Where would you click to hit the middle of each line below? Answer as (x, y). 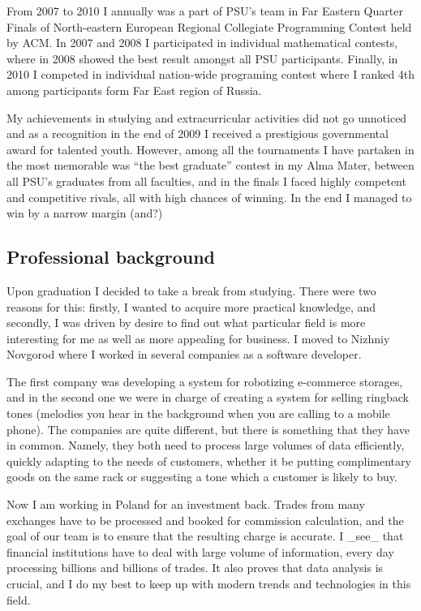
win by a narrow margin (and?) (85, 213)
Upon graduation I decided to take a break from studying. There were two (191, 290)
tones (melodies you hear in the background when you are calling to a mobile (198, 413)
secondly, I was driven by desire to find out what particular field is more (186, 323)
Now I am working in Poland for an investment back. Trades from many (186, 504)
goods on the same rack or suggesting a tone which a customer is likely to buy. (202, 477)
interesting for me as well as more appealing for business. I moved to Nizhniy (198, 338)
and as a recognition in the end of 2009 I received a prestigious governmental (198, 133)
